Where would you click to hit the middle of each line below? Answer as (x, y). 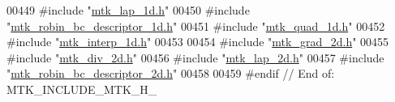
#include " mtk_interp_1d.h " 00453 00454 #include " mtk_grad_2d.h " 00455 (198, 42)
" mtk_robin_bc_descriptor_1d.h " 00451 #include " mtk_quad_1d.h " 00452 (196, 25)
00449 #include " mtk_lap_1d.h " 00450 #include (128, 10)
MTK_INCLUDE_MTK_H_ (82, 89)
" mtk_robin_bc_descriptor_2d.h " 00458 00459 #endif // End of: (171, 73)
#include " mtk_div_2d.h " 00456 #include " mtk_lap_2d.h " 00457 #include (195, 57)
